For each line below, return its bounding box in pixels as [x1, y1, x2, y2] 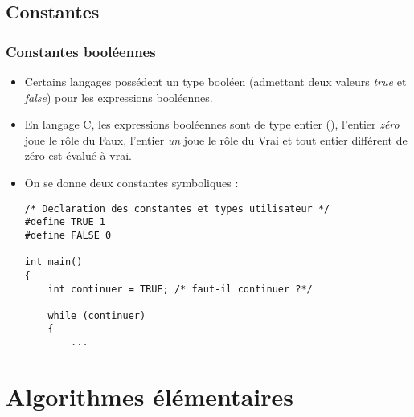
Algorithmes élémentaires [6, 379, 293, 412]
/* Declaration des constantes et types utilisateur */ [24, 202, 330, 215]
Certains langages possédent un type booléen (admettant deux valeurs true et [24, 73, 407, 89]
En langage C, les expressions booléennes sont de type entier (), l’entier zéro [24, 116, 400, 133]
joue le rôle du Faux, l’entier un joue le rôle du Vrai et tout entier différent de [24, 131, 408, 148]
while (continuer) [47, 309, 146, 321]
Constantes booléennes [6, 41, 156, 61]
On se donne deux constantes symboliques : [24, 174, 239, 190]
